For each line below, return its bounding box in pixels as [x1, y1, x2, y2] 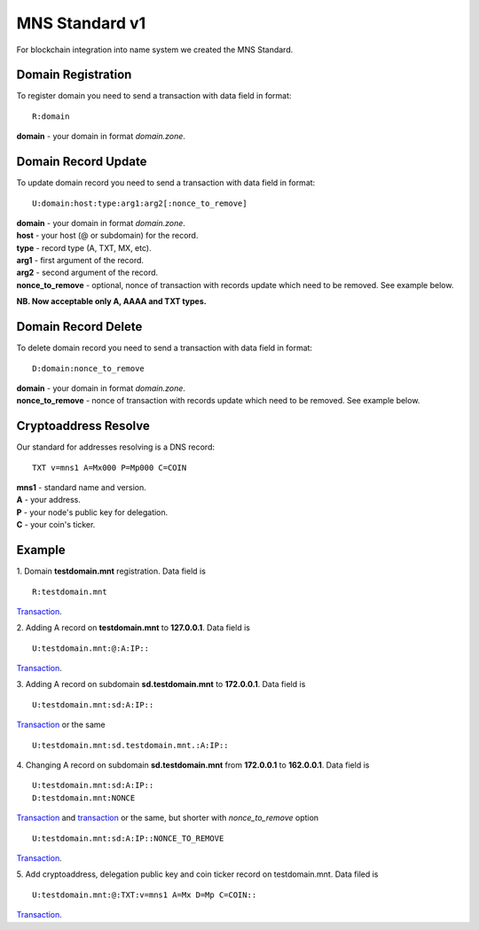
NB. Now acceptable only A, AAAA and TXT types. [16, 296, 208, 307]
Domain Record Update [16, 154, 147, 169]
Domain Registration [16, 67, 132, 82]
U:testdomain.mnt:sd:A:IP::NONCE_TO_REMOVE [32, 833, 224, 843]
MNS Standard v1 [16, 13, 146, 33]
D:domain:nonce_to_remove [32, 363, 145, 373]
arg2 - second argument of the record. [16, 267, 159, 278]
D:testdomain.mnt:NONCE [32, 793, 136, 802]
